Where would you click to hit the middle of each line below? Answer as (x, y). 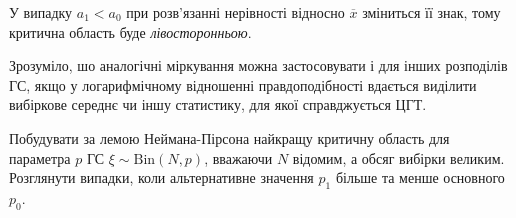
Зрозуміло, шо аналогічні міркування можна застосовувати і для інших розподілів (258, 65)
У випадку (41, 12)
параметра (40, 157)
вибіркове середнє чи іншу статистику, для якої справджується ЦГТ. (218, 104)
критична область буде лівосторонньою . (130, 31)
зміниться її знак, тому (431, 12)
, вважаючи (238, 157)
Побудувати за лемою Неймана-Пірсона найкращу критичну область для (229, 137)
